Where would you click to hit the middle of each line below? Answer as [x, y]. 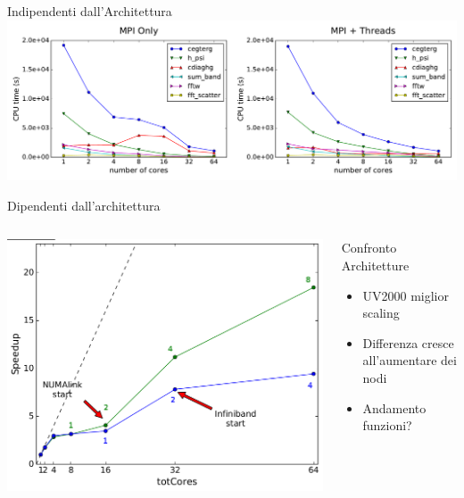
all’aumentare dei [410, 360]
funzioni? [387, 425]
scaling [381, 313]
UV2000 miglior [406, 295]
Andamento [394, 407]
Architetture [375, 266]
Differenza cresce [408, 342]
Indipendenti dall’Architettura [90, 11]
